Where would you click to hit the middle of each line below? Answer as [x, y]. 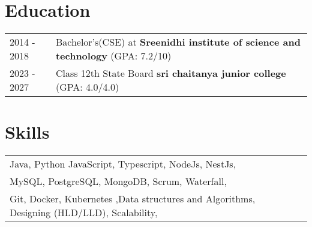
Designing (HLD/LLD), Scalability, [84, 213]
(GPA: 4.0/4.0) [87, 87]
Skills [27, 132]
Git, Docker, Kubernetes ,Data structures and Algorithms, [133, 199]
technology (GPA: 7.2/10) [113, 56]
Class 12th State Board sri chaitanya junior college [171, 73]
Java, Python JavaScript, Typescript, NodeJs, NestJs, [123, 164]
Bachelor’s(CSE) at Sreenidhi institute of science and [178, 42]
